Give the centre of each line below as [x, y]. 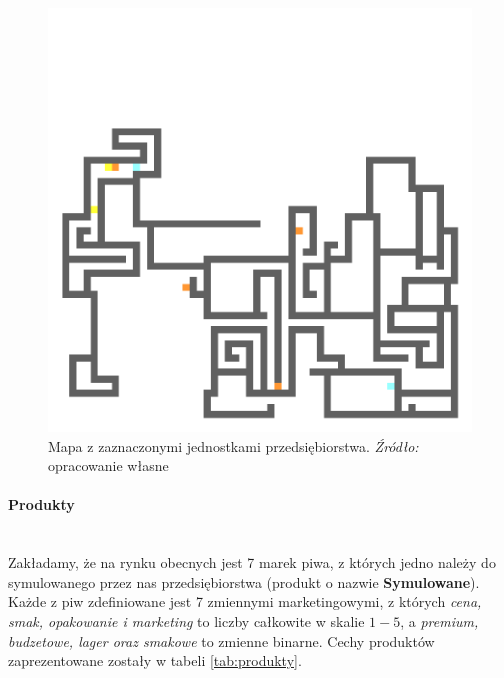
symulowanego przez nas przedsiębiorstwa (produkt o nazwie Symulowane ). [244, 581]
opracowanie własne [108, 465]
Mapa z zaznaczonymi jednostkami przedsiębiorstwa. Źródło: [233, 445]
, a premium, [439, 620]
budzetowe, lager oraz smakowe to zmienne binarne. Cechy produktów [221, 640]
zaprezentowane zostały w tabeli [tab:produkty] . [155, 660]
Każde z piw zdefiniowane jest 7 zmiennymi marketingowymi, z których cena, [245, 601]
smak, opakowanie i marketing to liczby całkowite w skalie [186, 620]
